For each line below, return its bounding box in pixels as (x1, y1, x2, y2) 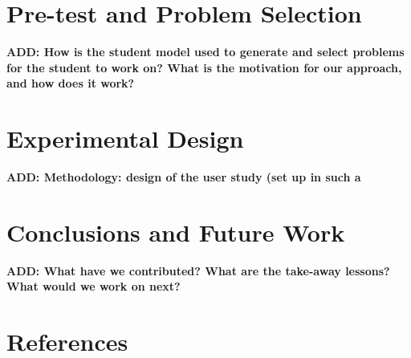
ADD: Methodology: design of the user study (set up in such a (6, 169, 361, 185)
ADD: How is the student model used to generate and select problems (6, 43, 405, 60)
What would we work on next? (6, 278, 181, 295)
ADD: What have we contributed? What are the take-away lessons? (6, 262, 390, 279)
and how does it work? (6, 75, 135, 92)
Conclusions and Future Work (6, 215, 345, 248)
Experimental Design (6, 122, 244, 155)
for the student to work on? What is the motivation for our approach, (6, 59, 402, 75)
